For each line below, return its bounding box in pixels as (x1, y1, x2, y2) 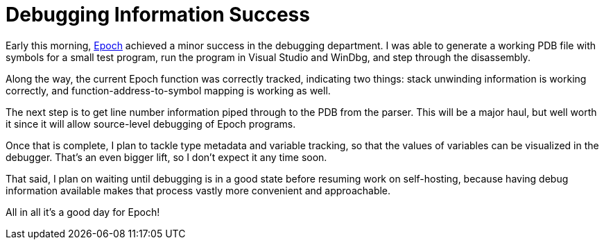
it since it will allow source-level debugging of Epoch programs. (6, 117, 296, 130)
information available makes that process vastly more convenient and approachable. (6, 184, 391, 196)
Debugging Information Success (6, 3, 310, 26)
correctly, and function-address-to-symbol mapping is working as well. (6, 84, 331, 96)
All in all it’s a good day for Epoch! (6, 205, 160, 218)
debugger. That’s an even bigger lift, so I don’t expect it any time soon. (6, 151, 327, 163)
